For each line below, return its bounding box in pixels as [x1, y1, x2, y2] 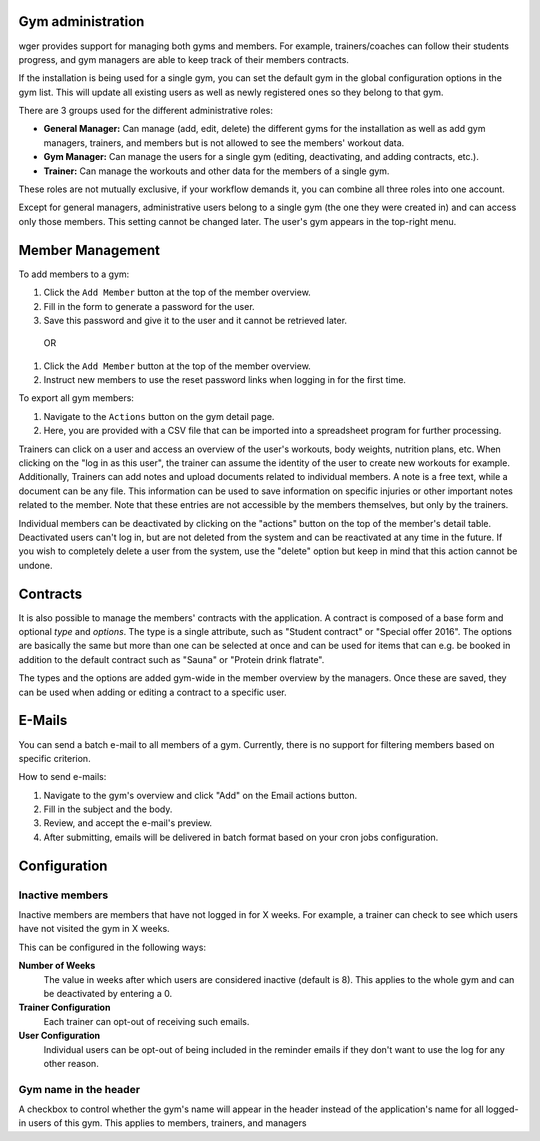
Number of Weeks [18, 960, 96, 972]
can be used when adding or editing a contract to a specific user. [18, 686, 287, 698]
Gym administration [18, 13, 145, 30]
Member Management [18, 241, 160, 259]
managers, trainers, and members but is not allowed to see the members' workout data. [43, 136, 405, 149]
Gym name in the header [18, 1082, 140, 1096]
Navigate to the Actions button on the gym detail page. [43, 410, 275, 422]
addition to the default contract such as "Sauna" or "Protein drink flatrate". [18, 653, 325, 665]
